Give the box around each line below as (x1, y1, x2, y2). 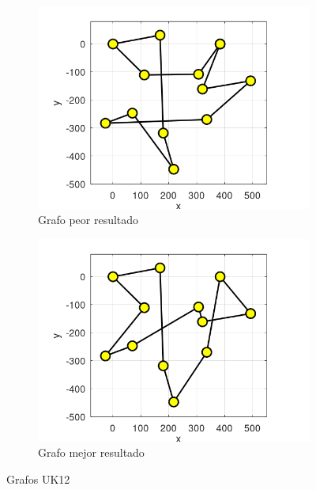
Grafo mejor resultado (38, 444, 145, 461)
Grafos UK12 (6, 471, 70, 487)
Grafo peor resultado (38, 211, 139, 228)
